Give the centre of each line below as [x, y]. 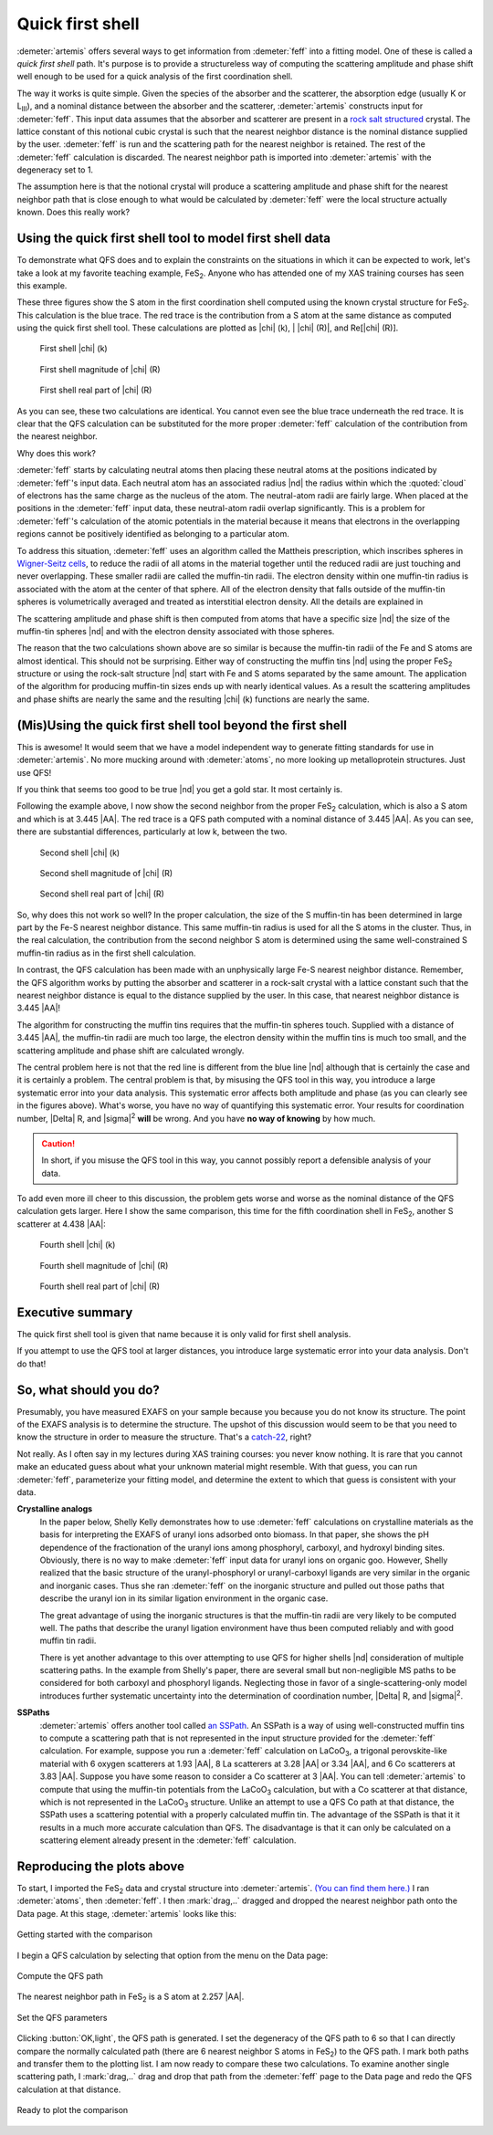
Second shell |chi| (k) [80, 853]
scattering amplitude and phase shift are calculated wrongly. [131, 1051]
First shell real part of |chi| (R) [96, 390]
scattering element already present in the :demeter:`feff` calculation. [168, 1840]
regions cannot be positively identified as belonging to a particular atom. [153, 534]
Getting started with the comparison [85, 1934]
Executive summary [75, 1312]
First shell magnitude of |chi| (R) [100, 369]
